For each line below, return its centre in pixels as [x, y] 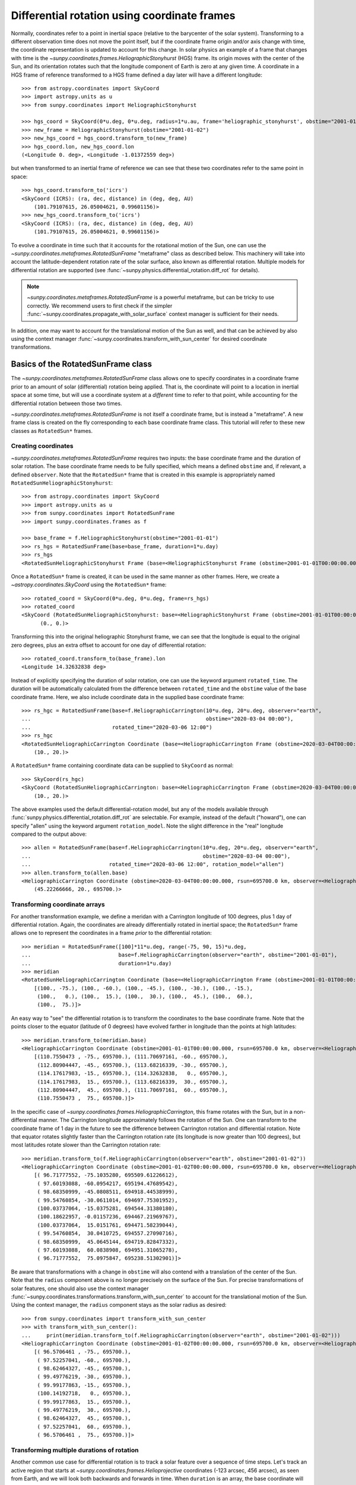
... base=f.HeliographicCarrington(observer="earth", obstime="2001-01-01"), [179, 955]
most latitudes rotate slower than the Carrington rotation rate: [86, 1145]
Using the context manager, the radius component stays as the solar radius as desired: [119, 1305]
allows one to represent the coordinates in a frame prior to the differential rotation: [111, 933]
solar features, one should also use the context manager [80, 1288]
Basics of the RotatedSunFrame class [82, 364]
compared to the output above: [49, 834]
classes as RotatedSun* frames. [52, 431]
